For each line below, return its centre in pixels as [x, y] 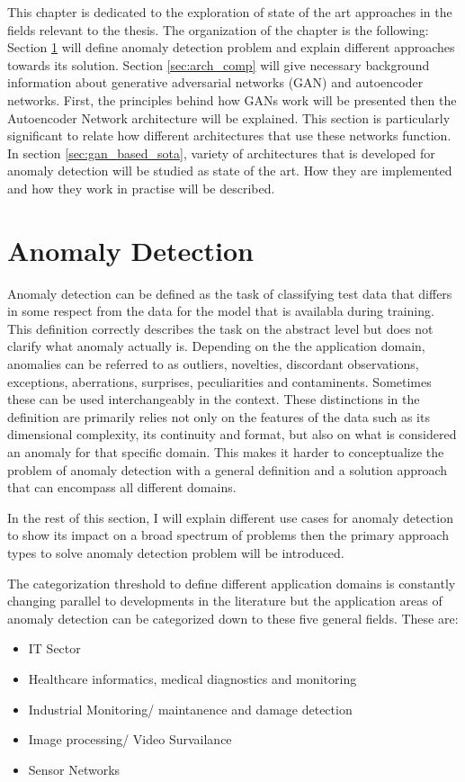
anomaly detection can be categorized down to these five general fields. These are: [233, 618]
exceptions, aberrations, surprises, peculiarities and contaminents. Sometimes [219, 381]
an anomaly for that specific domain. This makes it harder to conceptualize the [226, 452]
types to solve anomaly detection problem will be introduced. [176, 552]
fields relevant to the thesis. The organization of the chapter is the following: [218, 29]
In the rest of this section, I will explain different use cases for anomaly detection [230, 517]
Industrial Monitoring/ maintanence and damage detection [190, 709]
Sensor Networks [74, 769]
